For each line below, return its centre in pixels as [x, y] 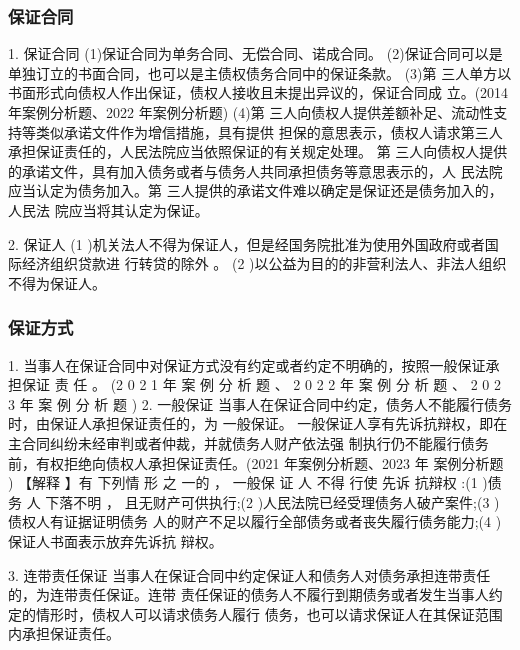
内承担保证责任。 [64, 633]
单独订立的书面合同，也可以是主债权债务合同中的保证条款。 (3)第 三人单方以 [260, 72]
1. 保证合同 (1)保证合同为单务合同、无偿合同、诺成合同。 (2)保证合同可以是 [255, 53]
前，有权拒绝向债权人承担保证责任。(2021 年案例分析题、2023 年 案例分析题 [256, 462]
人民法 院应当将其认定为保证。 [108, 209]
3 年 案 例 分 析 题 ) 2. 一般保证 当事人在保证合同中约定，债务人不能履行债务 [260, 403]
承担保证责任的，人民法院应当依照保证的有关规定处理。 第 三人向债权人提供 [258, 151]
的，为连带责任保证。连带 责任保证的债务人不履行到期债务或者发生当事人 [248, 594]
